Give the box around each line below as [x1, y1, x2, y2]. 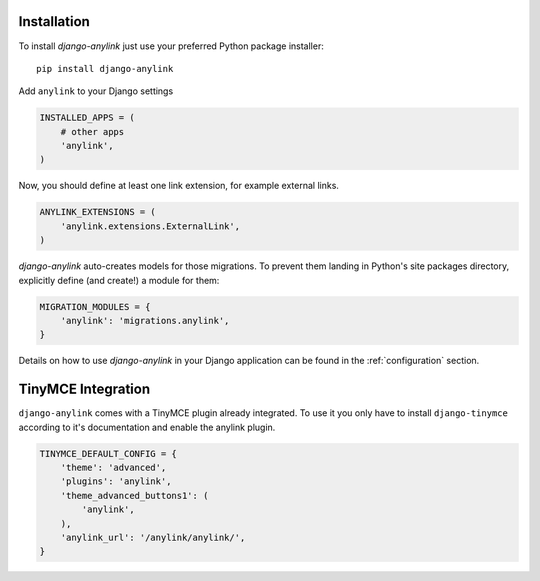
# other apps [60, 126, 125, 137]
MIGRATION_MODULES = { [39, 301, 151, 312]
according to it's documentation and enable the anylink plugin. [18, 421, 276, 433]
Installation [18, 13, 90, 30]
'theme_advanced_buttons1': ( [60, 490, 209, 501]
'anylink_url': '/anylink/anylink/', [60, 531, 246, 543]
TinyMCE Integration [18, 381, 150, 398]
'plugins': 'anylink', [60, 476, 172, 487]
